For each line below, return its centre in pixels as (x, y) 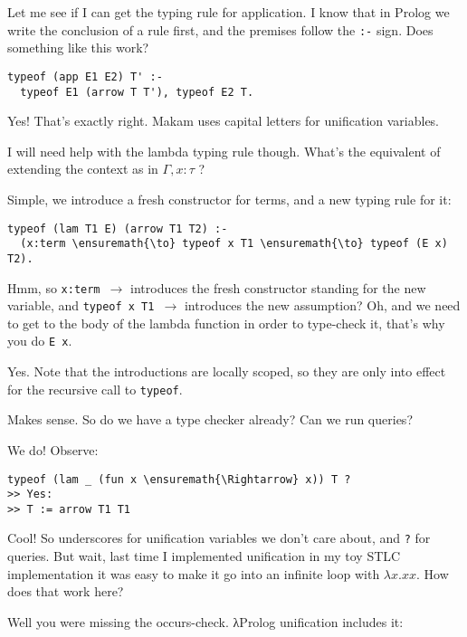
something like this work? (78, 48)
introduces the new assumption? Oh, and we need (322, 305)
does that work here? (66, 591)
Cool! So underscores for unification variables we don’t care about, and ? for (219, 538)
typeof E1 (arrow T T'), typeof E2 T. (137, 92)
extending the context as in (83, 169)
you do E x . (40, 341)
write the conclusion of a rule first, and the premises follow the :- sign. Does (220, 29)
